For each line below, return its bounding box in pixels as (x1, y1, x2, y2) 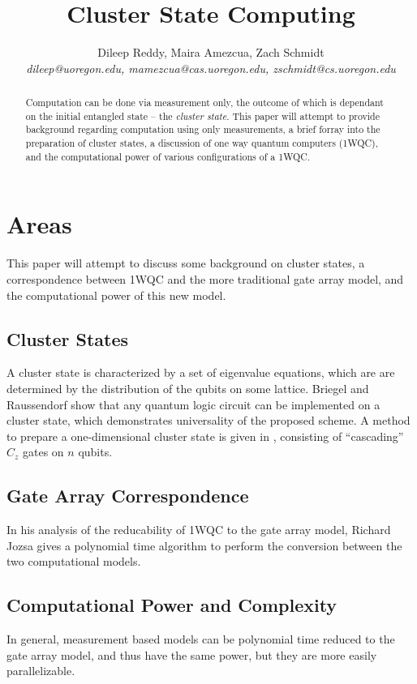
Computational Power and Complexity (6, 592, 337, 618)
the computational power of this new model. (6, 286, 226, 303)
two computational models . (6, 553, 141, 570)
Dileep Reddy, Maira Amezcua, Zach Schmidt (97, 44, 325, 61)
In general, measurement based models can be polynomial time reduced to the (6, 631, 395, 648)
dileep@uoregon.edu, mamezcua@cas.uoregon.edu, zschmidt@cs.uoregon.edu (26, 59, 396, 76)
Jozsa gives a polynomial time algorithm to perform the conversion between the (6, 537, 402, 554)
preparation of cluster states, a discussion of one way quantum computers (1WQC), (25, 136, 379, 150)
